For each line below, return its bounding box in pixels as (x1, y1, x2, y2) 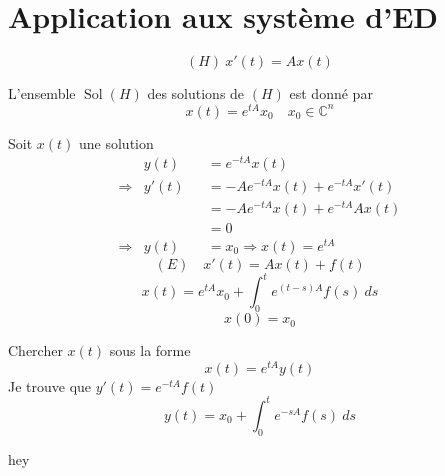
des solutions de (147, 83, 245, 104)
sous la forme (109, 340, 191, 361)
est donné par (289, 83, 373, 104)
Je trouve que (8, 375, 92, 396)
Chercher (8, 340, 63, 361)
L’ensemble (8, 83, 76, 104)
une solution (79, 132, 154, 153)
